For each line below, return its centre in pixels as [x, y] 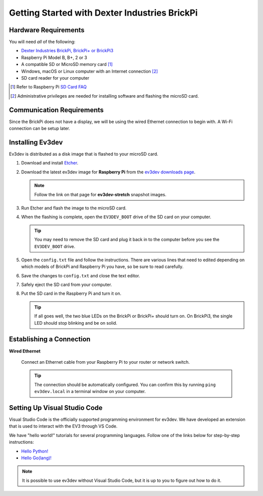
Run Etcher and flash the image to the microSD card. [74, 208]
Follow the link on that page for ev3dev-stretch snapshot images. [100, 194]
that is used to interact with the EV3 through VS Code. [63, 426]
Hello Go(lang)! [36, 458]
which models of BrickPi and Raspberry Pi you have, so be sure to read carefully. [102, 267]
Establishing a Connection [50, 339]
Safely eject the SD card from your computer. [66, 285]
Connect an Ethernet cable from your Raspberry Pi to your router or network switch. [105, 362]
